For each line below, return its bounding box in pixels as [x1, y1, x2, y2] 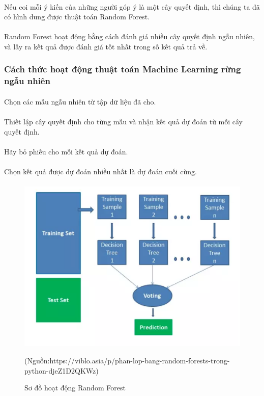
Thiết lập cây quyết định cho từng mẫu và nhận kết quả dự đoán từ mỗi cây [4, 116, 243, 127]
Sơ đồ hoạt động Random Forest [24, 382, 126, 393]
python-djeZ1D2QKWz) [24, 365, 99, 376]
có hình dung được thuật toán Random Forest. [4, 11, 150, 22]
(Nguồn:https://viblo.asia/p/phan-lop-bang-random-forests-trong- [24, 355, 230, 365]
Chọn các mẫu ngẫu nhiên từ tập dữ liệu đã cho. [4, 96, 156, 107]
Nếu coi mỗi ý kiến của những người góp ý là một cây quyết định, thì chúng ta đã [4, 1, 260, 12]
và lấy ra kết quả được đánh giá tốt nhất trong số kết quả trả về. [4, 41, 208, 51]
